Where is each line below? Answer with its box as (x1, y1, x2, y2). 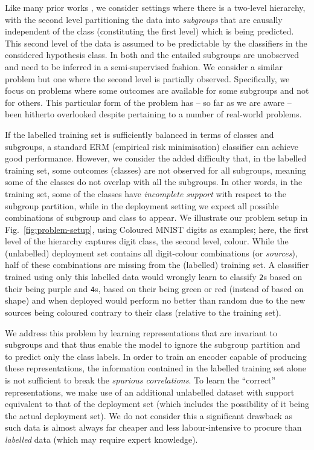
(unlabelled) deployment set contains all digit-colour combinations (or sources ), (5, 246, 298, 259)
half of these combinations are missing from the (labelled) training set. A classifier (5, 258, 309, 271)
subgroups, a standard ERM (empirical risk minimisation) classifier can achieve (5, 140, 299, 152)
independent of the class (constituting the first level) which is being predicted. (5, 25, 294, 37)
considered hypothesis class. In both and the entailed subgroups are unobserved (5, 48, 299, 61)
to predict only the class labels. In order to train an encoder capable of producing (5, 350, 307, 362)
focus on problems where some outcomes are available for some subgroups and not (5, 84, 309, 97)
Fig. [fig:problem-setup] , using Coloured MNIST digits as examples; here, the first (5, 223, 309, 235)
